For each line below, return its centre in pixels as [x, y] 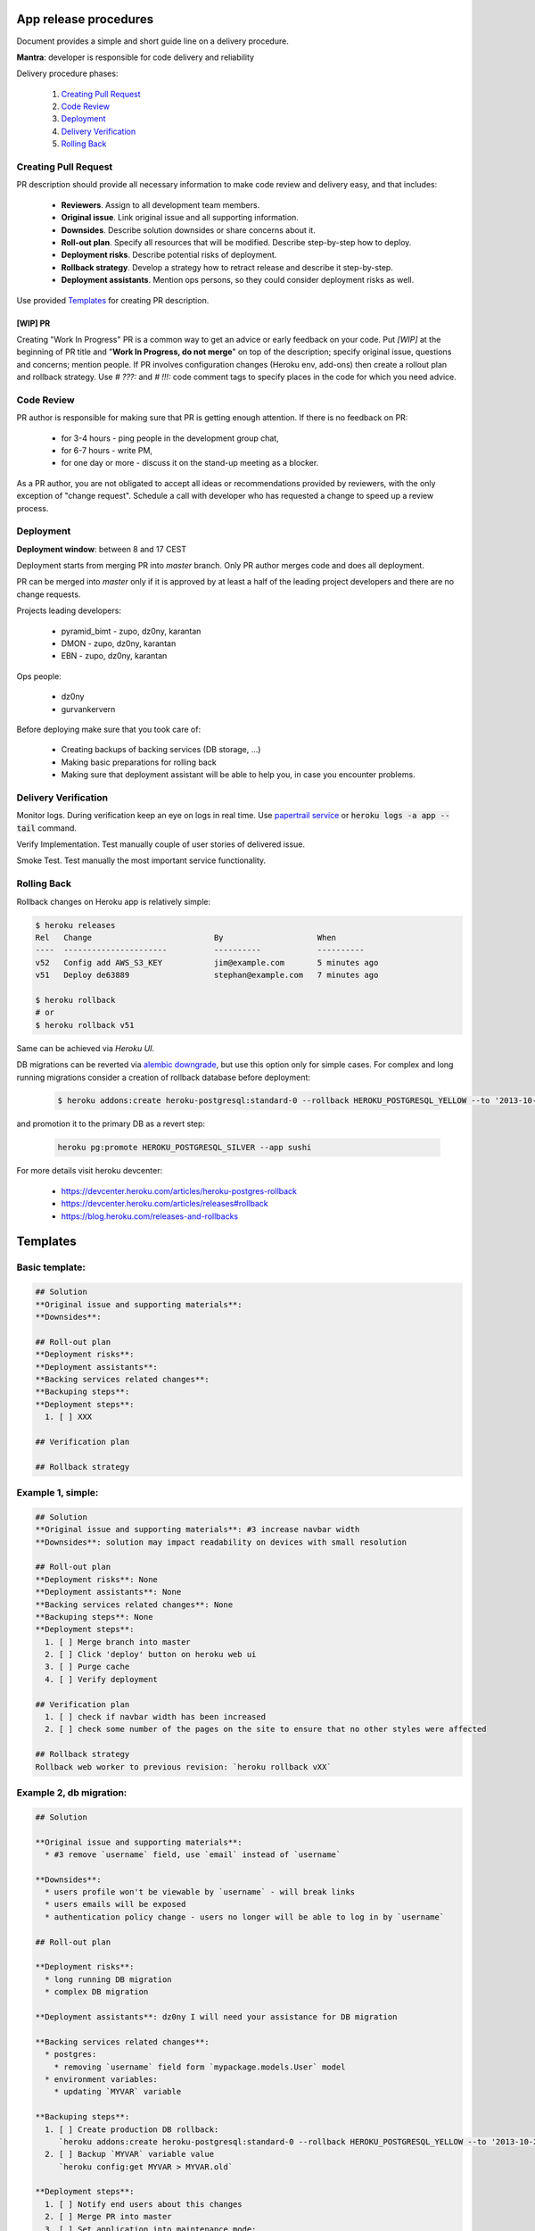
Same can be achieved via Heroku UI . [86, 1048]
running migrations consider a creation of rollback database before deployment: [164, 1077]
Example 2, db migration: [72, 1792]
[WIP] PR [33, 323]
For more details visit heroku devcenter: [90, 1171]
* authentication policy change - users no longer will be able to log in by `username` [245, 1917]
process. [33, 508]
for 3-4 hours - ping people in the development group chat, [170, 438]
